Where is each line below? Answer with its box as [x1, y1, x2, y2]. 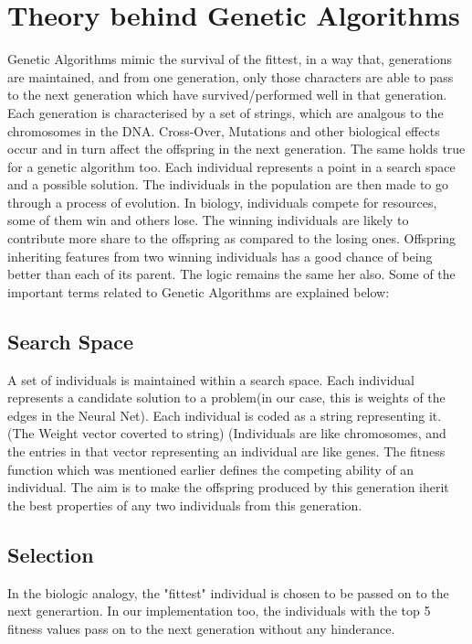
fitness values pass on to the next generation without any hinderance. [7, 618, 395, 638]
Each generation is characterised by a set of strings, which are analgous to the [7, 102, 444, 122]
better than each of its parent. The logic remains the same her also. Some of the [7, 264, 456, 284]
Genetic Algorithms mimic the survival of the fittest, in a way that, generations [7, 49, 453, 69]
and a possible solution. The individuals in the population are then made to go [7, 175, 449, 194]
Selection [7, 540, 94, 568]
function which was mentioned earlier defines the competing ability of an [7, 459, 414, 478]
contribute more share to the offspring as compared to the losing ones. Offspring [7, 229, 456, 248]
